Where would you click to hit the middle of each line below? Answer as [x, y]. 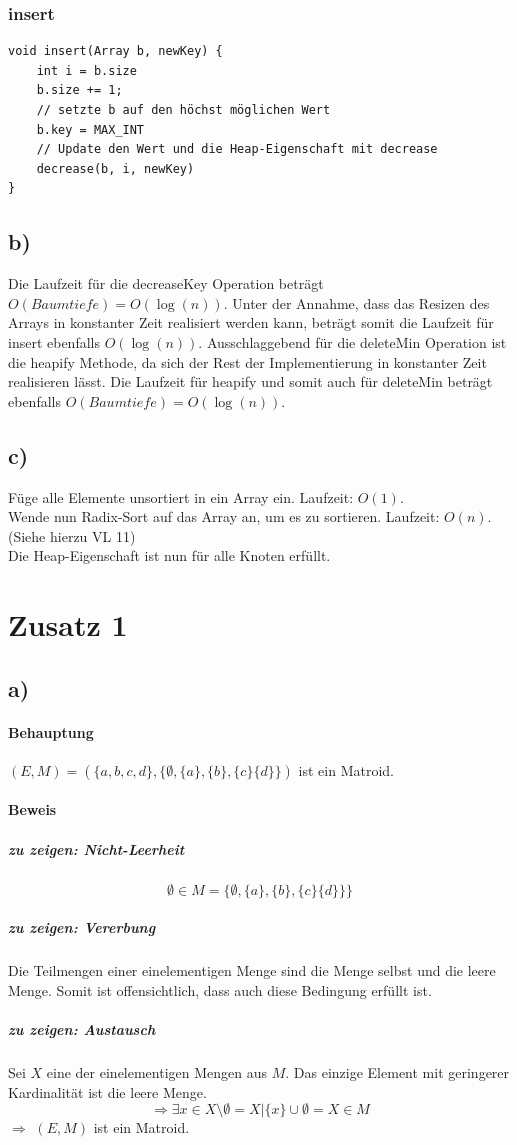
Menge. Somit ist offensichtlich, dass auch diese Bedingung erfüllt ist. [220, 989]
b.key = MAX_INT [90, 129]
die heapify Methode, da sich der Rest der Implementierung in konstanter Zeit [247, 361]
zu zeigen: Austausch [82, 1028]
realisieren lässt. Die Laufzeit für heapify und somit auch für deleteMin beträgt [250, 381]
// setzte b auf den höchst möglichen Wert [183, 110]
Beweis [32, 809]
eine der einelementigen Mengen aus [157, 1071]
